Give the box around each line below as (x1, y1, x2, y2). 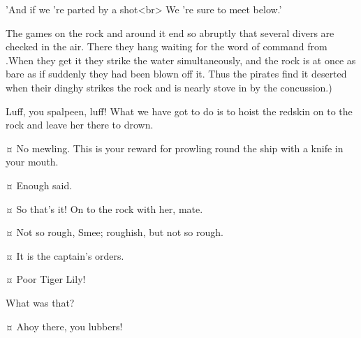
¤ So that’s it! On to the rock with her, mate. (6, 201, 203, 216)
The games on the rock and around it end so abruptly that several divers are (6, 25, 334, 40)
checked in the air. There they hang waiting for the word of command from (6, 39, 327, 54)
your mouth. (6, 154, 59, 169)
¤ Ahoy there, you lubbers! (6, 318, 123, 333)
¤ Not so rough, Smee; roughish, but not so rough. (6, 225, 223, 240)
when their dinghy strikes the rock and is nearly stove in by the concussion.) (6, 80, 332, 94)
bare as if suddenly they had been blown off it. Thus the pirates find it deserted (6, 66, 347, 81)
